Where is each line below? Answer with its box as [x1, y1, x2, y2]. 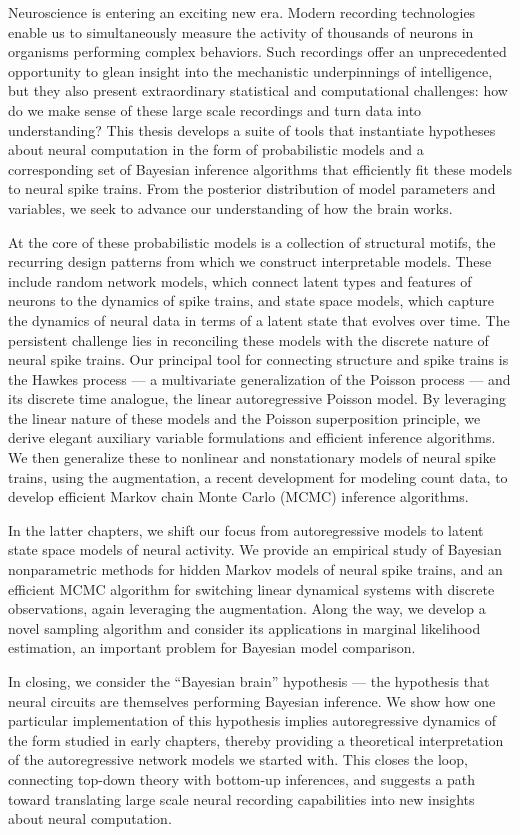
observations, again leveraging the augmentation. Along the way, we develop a [8, 598, 486, 619]
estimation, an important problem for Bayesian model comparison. [8, 637, 416, 658]
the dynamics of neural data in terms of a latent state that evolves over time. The [8, 309, 510, 330]
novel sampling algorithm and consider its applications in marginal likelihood [8, 617, 481, 638]
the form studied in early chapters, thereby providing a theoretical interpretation [8, 729, 504, 750]
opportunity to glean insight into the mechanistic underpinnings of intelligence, [8, 60, 493, 81]
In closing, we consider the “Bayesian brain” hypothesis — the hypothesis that [8, 671, 490, 691]
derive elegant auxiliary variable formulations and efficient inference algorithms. [8, 427, 496, 448]
